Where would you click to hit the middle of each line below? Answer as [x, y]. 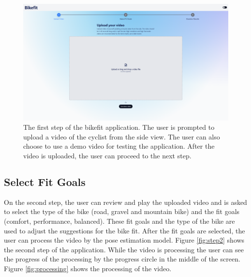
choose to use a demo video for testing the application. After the [119, 146]
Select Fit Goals [45, 181]
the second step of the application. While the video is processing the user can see [124, 249]
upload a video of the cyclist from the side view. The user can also [122, 136]
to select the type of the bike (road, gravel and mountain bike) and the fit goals [122, 211]
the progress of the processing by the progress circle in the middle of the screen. [122, 259]
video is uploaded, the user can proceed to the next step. [107, 155]
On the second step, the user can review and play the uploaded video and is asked [125, 202]
